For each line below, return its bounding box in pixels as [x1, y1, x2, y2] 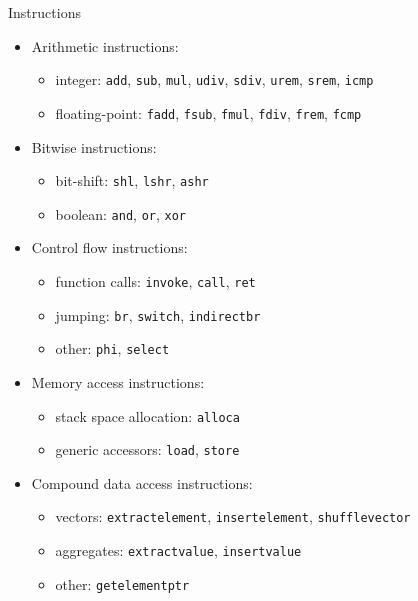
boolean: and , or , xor [55, 203, 187, 224]
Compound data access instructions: [31, 472, 253, 493]
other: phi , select [55, 338, 170, 359]
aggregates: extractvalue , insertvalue [55, 540, 302, 561]
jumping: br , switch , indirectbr [55, 304, 261, 325]
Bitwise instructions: [31, 136, 157, 157]
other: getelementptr [55, 573, 190, 594]
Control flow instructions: [31, 237, 188, 258]
